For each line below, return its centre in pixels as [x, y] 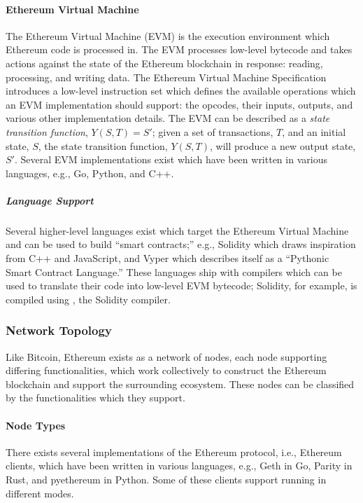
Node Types [36, 425]
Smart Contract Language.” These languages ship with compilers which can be [174, 271]
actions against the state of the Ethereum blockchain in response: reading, [164, 63]
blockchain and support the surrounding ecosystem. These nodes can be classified [180, 384]
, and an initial [314, 131]
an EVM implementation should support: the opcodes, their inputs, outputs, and [179, 104]
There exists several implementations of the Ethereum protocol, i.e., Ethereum [174, 452]
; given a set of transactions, [213, 131]
